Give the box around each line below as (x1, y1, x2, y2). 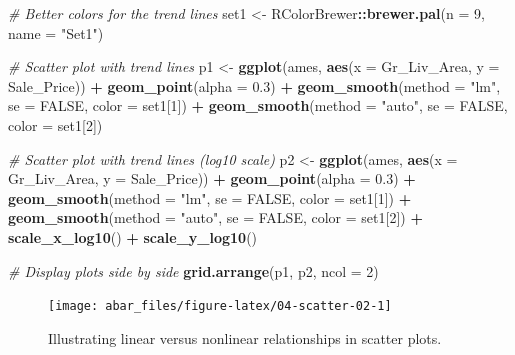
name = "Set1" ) (8, 22, 104, 43)
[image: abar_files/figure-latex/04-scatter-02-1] (48, 299, 392, 314)
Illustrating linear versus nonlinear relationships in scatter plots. (48, 327, 442, 348)
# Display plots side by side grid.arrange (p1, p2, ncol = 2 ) (8, 260, 379, 281)
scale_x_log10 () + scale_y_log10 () (8, 226, 258, 247)
